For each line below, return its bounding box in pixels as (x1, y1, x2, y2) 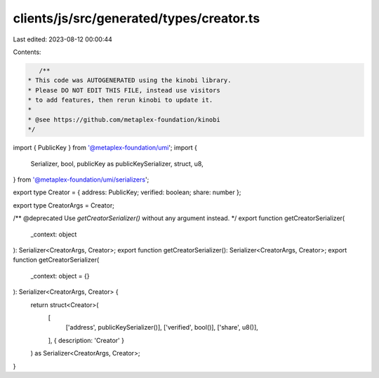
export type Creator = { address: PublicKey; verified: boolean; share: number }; (13, 188, 241, 196)
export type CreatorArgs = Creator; (13, 201, 115, 210)
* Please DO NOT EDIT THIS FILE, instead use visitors (27, 86, 220, 94)
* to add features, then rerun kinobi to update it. (27, 96, 213, 104)
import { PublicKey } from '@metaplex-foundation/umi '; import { (13, 144, 198, 152)
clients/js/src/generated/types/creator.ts (13, 11, 260, 26)
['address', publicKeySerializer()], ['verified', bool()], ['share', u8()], (65, 323, 259, 332)
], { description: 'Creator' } (48, 336, 124, 344)
